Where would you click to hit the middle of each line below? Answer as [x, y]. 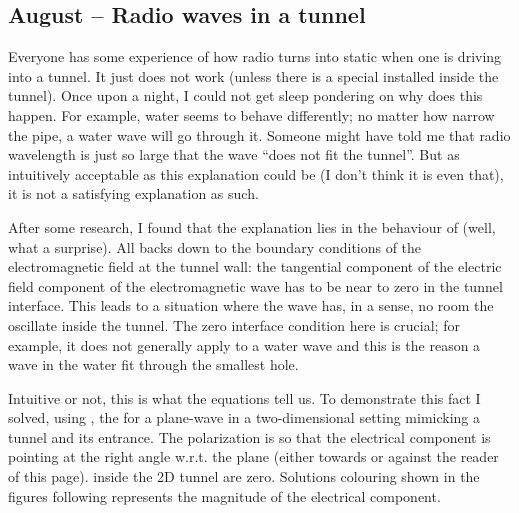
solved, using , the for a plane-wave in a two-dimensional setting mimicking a [244, 417]
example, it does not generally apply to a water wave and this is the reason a [244, 344]
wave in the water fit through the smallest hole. [153, 364]
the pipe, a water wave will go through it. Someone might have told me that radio [259, 134]
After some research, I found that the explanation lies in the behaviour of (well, [252, 226]
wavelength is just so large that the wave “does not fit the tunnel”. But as [234, 154]
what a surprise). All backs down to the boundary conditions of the [215, 246]
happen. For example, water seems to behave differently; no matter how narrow [251, 114]
